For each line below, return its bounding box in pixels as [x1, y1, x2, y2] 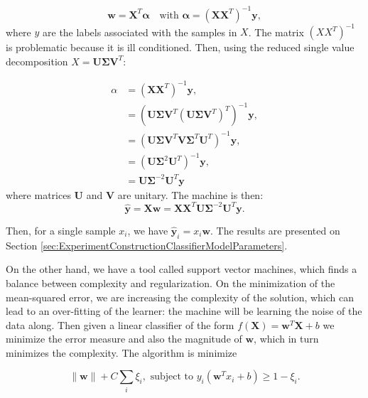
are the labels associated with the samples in [43, 24, 237, 38]
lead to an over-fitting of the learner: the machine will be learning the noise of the [6, 303, 362, 318]
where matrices [6, 187, 71, 202]
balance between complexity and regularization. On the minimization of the [6, 275, 335, 290]
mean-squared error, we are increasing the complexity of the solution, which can [6, 289, 355, 304]
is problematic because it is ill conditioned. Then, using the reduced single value [6, 40, 355, 54]
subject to [150, 372, 194, 382]
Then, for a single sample [6, 222, 116, 237]
